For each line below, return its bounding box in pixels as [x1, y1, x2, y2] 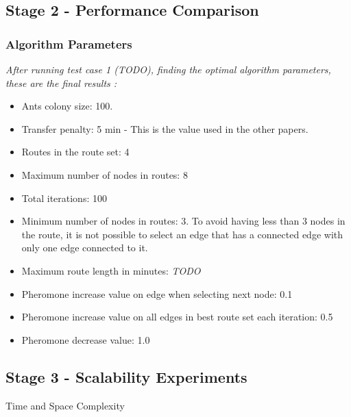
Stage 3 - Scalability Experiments [5, 366, 247, 387]
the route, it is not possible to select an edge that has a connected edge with [21, 227, 343, 241]
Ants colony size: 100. [21, 99, 113, 113]
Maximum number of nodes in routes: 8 [21, 167, 188, 181]
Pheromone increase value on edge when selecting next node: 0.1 [21, 286, 293, 301]
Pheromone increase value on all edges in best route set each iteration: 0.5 [21, 309, 333, 324]
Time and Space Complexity [5, 398, 125, 412]
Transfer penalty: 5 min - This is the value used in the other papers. [21, 121, 308, 136]
